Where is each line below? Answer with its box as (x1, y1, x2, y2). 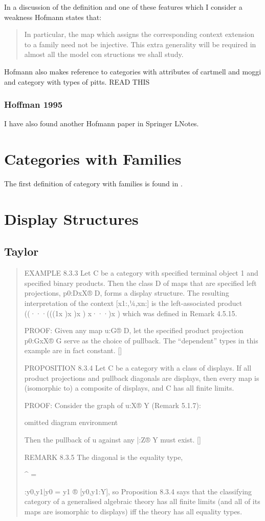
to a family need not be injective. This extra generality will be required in (24, 38, 256, 49)
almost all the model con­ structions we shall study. (24, 49, 184, 60)
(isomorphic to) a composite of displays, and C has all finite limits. (24, 382, 234, 393)
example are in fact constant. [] (24, 345, 122, 356)
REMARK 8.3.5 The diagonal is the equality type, (24, 451, 183, 462)
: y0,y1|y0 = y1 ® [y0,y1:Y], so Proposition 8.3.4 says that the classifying (24, 486, 252, 496)
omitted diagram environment (24, 417, 118, 428)
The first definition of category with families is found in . (4, 178, 183, 189)
